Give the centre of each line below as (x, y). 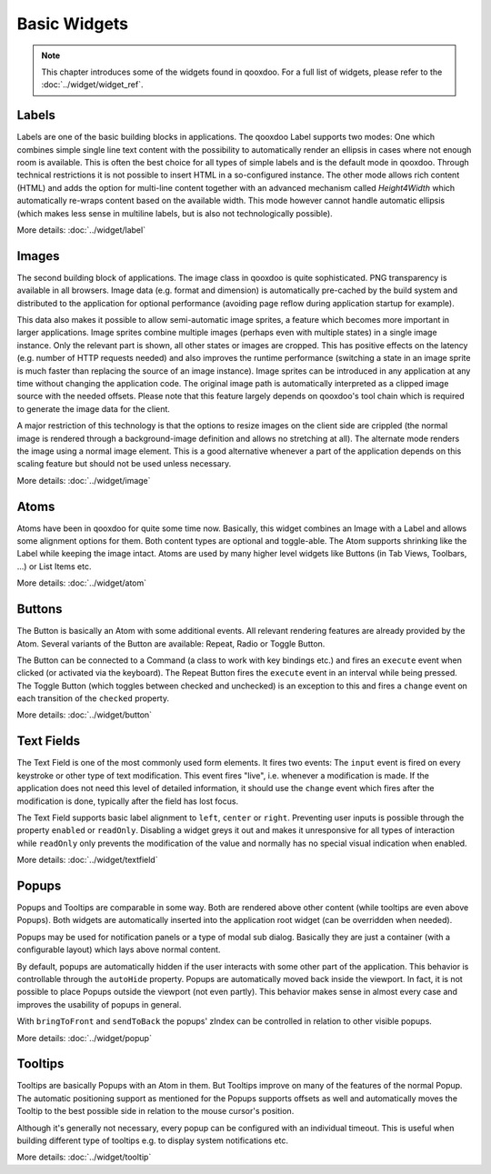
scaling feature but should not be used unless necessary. (124, 464)
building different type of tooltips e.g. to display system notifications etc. (153, 1140)
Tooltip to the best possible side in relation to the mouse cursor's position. (155, 1111)
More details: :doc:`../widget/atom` (82, 583)
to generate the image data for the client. (93, 408)
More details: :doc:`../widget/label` (81, 230)
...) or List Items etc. (54, 566)
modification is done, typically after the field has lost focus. (128, 801)
